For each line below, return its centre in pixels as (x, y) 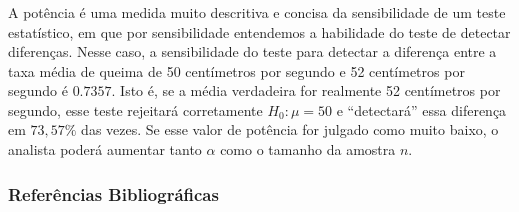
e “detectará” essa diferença (421, 109)
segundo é (38, 90)
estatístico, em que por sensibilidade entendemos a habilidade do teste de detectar (259, 31)
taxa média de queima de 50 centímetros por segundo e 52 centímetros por (236, 70)
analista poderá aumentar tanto (105, 149)
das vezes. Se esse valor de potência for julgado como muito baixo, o (290, 129)
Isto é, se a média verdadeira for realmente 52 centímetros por (310, 90)
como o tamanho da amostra (308, 149)
